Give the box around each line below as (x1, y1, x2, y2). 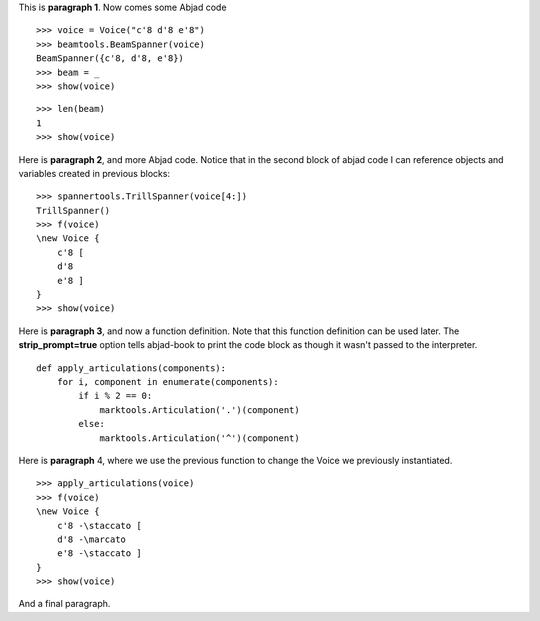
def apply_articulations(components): (36, 362, 227, 374)
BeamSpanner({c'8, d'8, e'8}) (36, 53, 185, 64)
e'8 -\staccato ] (56, 548, 142, 559)
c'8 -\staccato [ (56, 520, 142, 531)
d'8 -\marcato (56, 533, 127, 545)
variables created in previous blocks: (18, 167, 170, 179)
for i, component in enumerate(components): (56, 376, 279, 387)
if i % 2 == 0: (78, 390, 153, 402)
